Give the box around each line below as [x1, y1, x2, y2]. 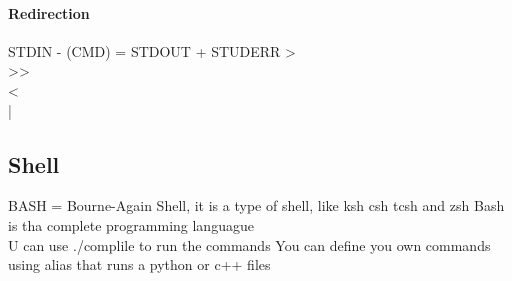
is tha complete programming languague [8, 214, 254, 235]
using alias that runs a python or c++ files [8, 254, 271, 275]
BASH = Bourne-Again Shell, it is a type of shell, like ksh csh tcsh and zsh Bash [8, 195, 505, 216]
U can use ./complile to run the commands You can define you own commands [8, 234, 491, 255]
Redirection [8, 2, 90, 23]
